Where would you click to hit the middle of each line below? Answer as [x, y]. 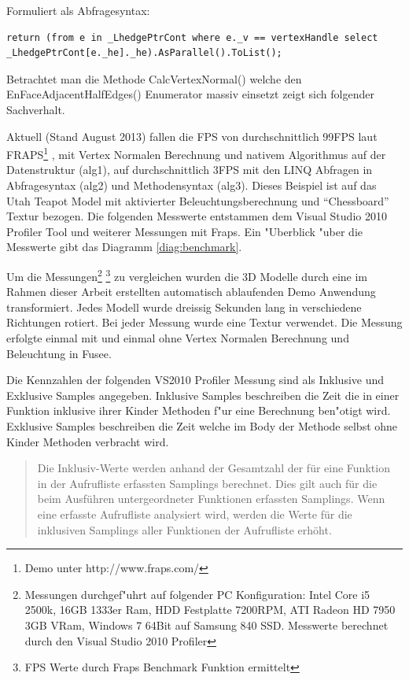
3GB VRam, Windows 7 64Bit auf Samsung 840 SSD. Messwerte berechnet [206, 625]
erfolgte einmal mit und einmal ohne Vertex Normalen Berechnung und [178, 338]
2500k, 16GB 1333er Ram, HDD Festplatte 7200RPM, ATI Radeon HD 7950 [210, 610]
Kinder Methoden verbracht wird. [88, 441]
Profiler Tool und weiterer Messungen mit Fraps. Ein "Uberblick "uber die [184, 231]
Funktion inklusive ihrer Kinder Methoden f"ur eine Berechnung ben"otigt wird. [199, 410]
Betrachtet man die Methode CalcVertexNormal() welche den [154, 78]
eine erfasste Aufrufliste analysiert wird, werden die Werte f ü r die [195, 514]
